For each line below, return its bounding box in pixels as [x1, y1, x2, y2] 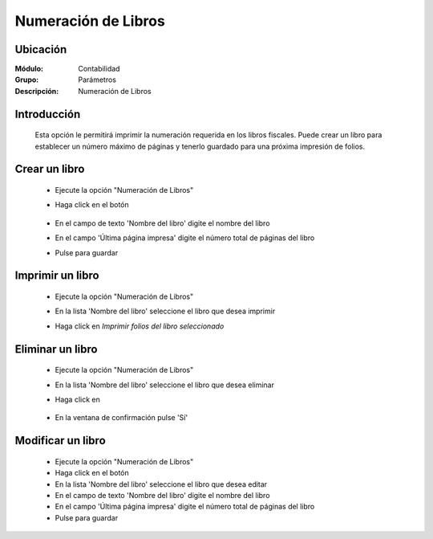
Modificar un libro [14, 434, 106, 447]
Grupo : [14, 75, 39, 84]
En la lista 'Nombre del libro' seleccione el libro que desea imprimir [55, 306, 276, 316]
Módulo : [14, 64, 44, 74]
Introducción [14, 107, 81, 120]
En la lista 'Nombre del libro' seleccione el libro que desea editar [55, 479, 268, 489]
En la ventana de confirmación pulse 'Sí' [55, 413, 188, 423]
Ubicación [14, 43, 67, 56]
